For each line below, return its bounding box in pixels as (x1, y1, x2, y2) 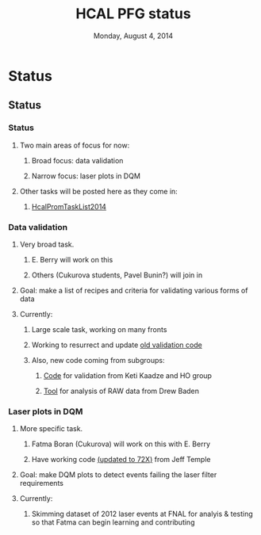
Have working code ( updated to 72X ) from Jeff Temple (31, 455, 211, 464)
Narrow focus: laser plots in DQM (31, 171, 141, 181)
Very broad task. (19, 239, 75, 249)
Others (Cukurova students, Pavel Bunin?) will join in (31, 270, 203, 280)
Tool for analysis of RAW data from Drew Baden (43, 386, 200, 396)
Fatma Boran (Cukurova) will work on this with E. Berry (31, 439, 211, 449)
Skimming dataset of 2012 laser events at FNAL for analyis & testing (31, 509, 254, 519)
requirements (19, 479, 63, 488)
